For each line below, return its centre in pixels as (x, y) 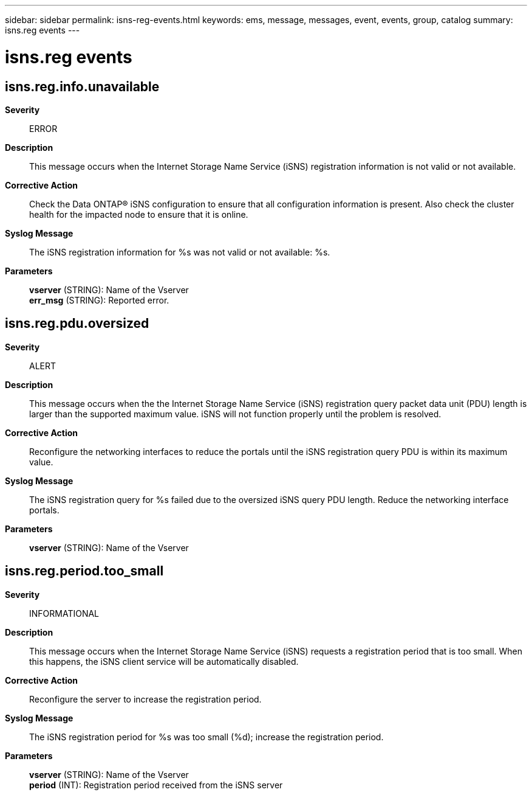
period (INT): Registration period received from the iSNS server (156, 785)
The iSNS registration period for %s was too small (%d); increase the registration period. (206, 737)
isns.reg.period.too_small (84, 571)
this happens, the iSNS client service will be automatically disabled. (164, 661)
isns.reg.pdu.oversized (77, 324)
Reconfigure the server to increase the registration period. (145, 699)
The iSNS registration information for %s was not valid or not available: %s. (180, 252)
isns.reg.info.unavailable (82, 86)
